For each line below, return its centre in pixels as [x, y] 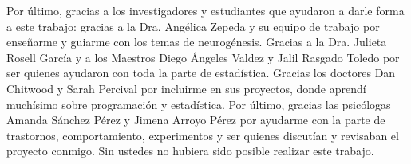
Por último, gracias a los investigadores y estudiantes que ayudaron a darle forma [205, 10]
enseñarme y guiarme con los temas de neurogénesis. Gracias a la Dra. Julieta [197, 42]
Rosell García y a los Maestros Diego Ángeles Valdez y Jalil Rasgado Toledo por [203, 57]
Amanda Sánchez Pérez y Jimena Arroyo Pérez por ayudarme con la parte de [196, 120]
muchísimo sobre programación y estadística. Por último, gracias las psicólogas [199, 104]
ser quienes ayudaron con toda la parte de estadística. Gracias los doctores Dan [201, 73]
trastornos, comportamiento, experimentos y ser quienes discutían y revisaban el [203, 135]
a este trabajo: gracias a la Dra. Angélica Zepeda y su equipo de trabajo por [193, 26]
